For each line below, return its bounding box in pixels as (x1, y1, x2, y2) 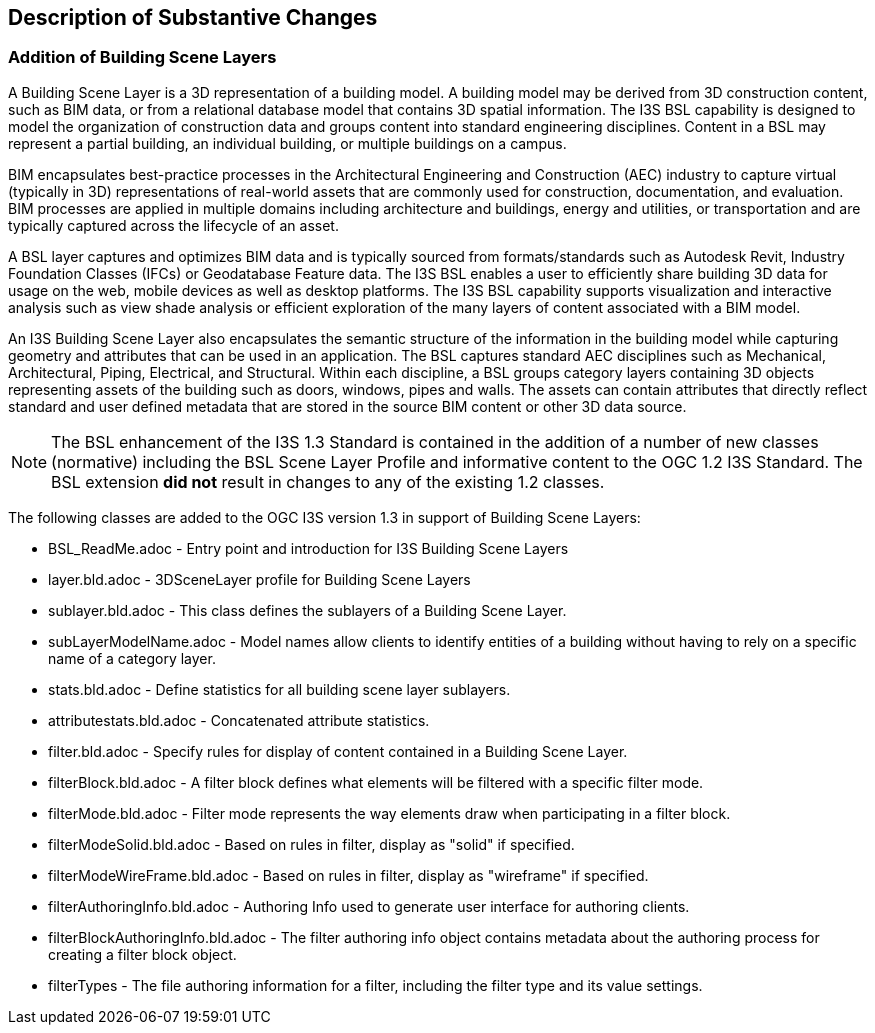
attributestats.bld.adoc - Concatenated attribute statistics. (48, 711, 430, 729)
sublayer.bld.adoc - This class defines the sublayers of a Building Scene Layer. (48, 601, 567, 619)
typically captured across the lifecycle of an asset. (8, 216, 339, 234)
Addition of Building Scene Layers (8, 47, 277, 68)
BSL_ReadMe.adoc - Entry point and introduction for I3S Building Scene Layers (48, 539, 569, 557)
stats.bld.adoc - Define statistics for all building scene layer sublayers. (48, 680, 511, 698)
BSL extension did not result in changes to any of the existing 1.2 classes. (51, 471, 605, 492)
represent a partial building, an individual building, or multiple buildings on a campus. (8, 134, 567, 152)
